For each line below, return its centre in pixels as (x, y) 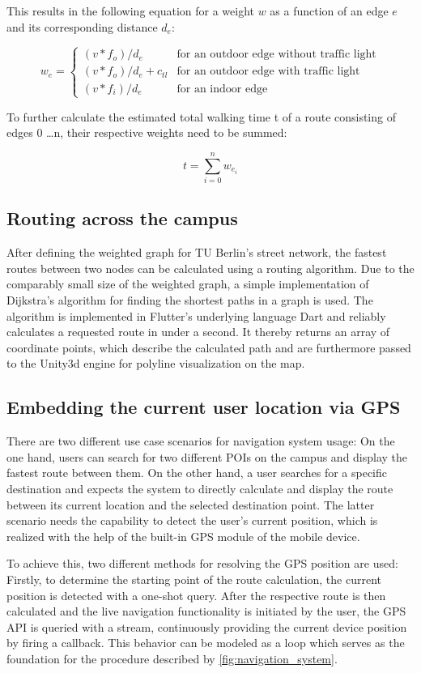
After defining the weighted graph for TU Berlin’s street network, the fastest (197, 252)
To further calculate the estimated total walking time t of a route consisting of (201, 116)
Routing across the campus (122, 218)
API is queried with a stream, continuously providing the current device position (207, 626)
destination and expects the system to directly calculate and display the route (200, 489)
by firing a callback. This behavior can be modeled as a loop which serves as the (206, 643)
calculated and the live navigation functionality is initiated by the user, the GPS (206, 611)
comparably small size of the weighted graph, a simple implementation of (188, 284)
